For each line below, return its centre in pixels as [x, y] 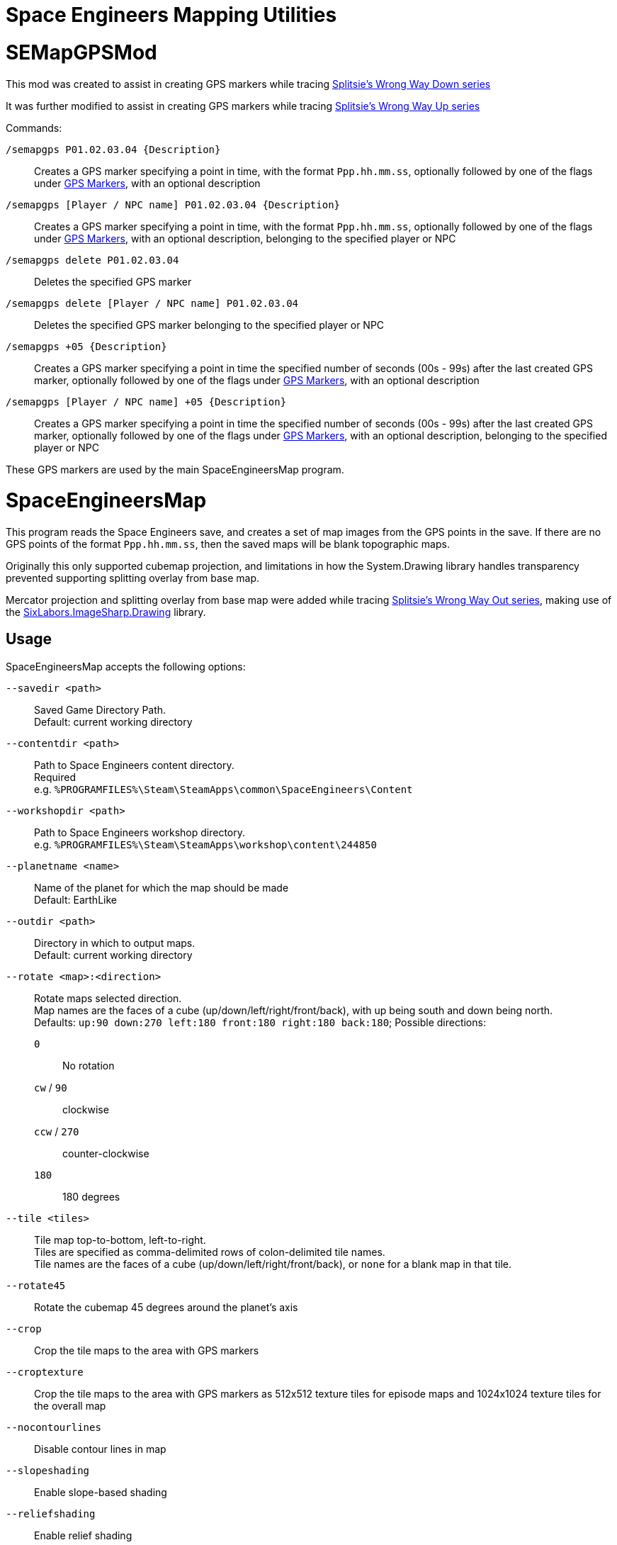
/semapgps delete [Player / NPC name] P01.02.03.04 [152, 303]
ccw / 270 [57, 1131]
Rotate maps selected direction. [108, 998]
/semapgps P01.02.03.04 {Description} [113, 149]
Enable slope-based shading [101, 1492]
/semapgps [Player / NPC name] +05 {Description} [146, 401]
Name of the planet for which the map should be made [162, 887]
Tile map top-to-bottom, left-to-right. [120, 1240]
